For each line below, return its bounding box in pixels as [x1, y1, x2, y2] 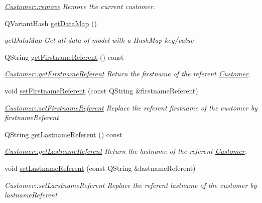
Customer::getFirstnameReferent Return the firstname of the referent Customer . [5, 68, 251, 79]
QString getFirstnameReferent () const [5, 51, 124, 62]
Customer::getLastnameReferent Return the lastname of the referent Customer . [5, 146, 247, 156]
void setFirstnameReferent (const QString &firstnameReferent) [5, 85, 198, 95]
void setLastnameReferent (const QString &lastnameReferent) [5, 162, 196, 173]
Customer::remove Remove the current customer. [5, 1, 155, 11]
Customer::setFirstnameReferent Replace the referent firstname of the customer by [5, 102, 257, 113]
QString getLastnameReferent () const [5, 129, 122, 139]
